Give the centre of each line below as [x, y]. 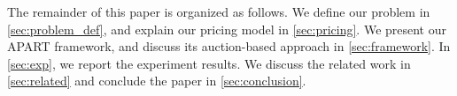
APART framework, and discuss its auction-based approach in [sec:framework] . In [229, 46]
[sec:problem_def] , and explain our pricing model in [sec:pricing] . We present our [227, 29]
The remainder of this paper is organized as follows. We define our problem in [219, 11]
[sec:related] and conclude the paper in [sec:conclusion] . [157, 81]
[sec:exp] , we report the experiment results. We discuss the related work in [209, 63]
